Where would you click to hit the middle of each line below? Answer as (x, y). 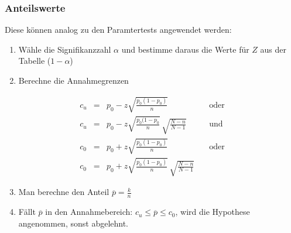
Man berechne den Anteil (64, 192)
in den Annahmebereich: (89, 212)
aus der (273, 49)
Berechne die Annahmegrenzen (73, 80)
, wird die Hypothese (213, 212)
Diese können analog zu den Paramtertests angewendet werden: (118, 30)
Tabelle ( (35, 61)
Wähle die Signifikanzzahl (65, 49)
